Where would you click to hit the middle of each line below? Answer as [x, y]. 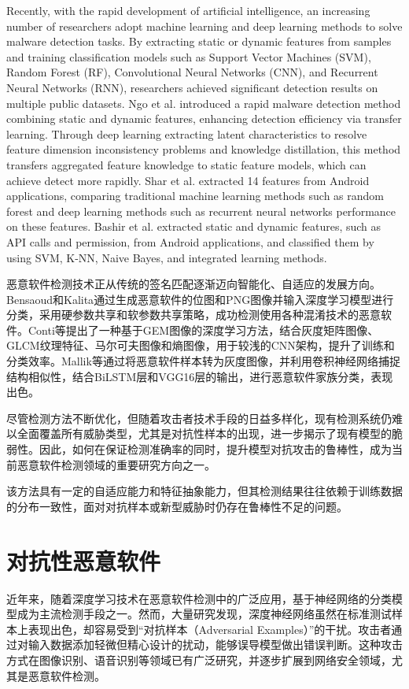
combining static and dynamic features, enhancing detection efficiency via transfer [204, 119]
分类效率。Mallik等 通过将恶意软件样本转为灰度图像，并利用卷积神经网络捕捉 [203, 361]
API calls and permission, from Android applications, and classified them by [190, 241]
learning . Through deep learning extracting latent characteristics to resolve [187, 133]
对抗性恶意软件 [84, 560]
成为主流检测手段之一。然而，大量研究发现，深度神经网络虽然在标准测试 [204, 614]
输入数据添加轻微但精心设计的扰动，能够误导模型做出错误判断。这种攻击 [215, 645]
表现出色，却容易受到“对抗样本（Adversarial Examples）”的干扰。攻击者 [210, 629]
